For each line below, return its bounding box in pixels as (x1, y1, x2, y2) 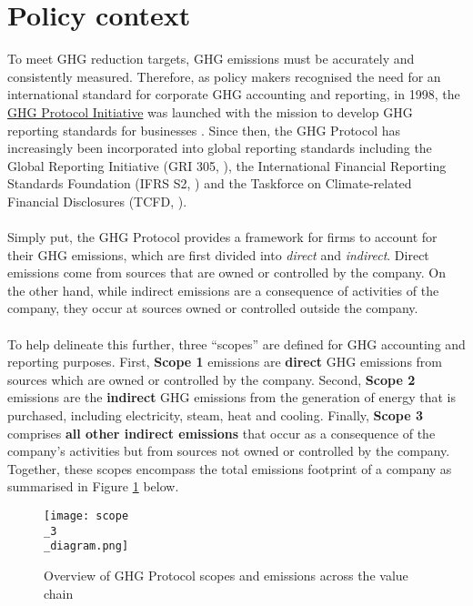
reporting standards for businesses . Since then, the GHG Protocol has (7, 120, 401, 139)
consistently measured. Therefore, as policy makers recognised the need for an (7, 66, 441, 86)
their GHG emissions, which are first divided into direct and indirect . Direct (7, 245, 429, 264)
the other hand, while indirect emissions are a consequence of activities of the (7, 280, 439, 299)
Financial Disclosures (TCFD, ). (7, 191, 187, 210)
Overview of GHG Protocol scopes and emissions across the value (44, 565, 408, 584)
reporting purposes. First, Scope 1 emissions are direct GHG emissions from (7, 352, 443, 371)
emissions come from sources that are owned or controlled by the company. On (7, 263, 446, 282)
